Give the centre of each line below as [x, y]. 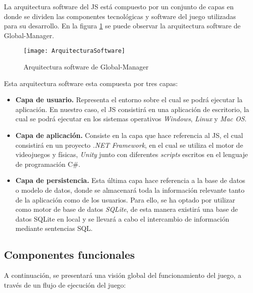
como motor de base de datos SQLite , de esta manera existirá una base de [127, 209]
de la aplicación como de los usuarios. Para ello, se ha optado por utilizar [125, 199]
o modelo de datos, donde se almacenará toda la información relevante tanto [130, 190]
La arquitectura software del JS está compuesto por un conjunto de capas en [119, 6]
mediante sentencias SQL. [54, 228]
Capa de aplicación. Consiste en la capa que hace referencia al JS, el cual [129, 135]
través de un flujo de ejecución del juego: [65, 284]
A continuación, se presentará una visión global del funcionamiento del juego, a [123, 275]
